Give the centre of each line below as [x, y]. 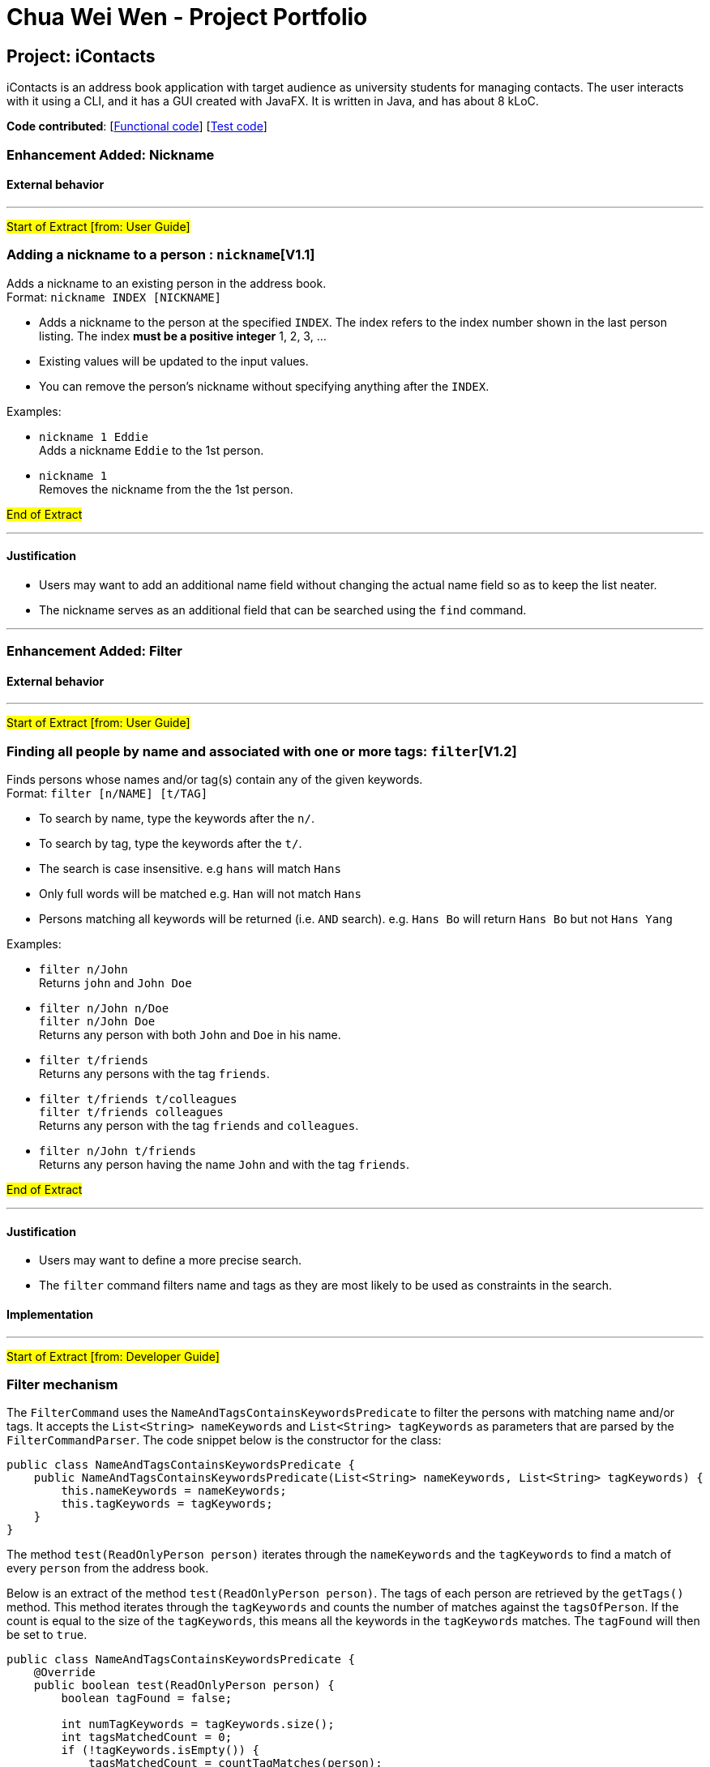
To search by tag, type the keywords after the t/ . [171, 844]
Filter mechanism [62, 1384]
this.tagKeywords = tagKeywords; [167, 1504]
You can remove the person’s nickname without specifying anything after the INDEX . [264, 386]
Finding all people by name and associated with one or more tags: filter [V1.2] [262, 751]
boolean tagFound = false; [147, 1699]
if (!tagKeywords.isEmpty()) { [160, 1750]
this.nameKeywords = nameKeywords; [174, 1491]
